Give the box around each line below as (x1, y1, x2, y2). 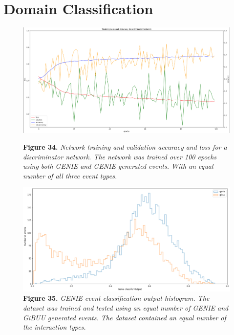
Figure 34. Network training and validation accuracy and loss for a (23, 142, 227, 152)
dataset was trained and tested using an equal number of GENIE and (23, 303, 229, 313)
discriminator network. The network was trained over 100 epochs (23, 151, 217, 161)
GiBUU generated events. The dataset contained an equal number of (23, 312, 226, 322)
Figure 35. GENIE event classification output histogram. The (23, 293, 210, 303)
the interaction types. (23, 322, 86, 332)
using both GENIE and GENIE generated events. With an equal (23, 161, 213, 171)
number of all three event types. (23, 170, 117, 180)
